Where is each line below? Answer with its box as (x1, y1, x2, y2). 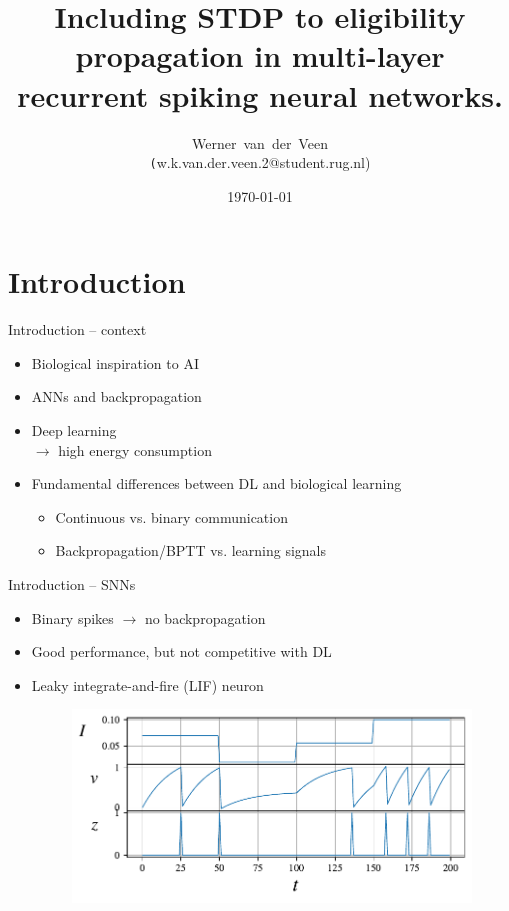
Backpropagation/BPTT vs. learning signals (55, 540, 327, 561)
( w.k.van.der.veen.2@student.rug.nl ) (149, 152, 371, 173)
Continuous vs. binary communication (55, 506, 288, 527)
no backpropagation (144, 607, 266, 628)
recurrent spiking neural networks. (17, 74, 503, 115)
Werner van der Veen (192, 132, 328, 153)
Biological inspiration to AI (31, 352, 199, 373)
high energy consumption (58, 439, 212, 460)
